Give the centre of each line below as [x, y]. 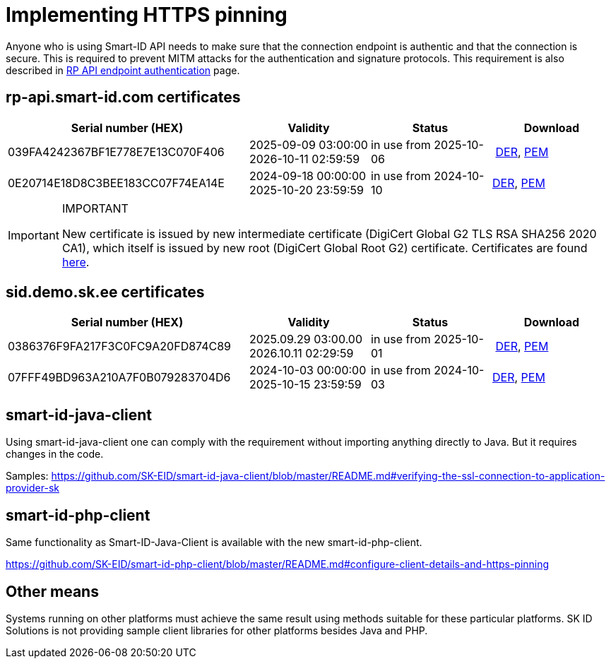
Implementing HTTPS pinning [147, 15]
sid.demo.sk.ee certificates [105, 292]
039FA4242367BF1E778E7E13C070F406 [116, 152]
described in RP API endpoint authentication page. [123, 70]
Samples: [27, 476]
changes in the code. [55, 454]
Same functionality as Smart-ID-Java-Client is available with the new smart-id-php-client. [214, 543]
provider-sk [32, 488]
